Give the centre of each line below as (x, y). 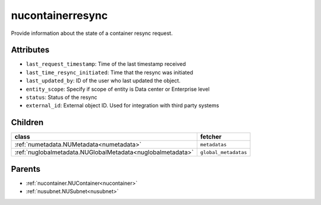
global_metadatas (224, 152)
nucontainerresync (59, 15)
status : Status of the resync (62, 97)
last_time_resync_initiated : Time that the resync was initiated (109, 72)
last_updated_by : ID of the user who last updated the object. (103, 81)
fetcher (211, 137)
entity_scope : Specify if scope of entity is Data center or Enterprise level (118, 89)
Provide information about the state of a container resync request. (92, 33)
